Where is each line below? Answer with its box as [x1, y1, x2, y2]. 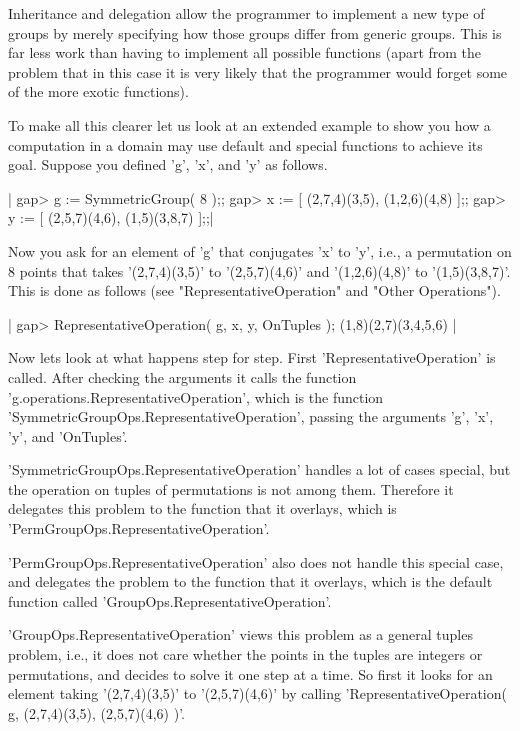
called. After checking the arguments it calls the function [8, 366, 357, 387]
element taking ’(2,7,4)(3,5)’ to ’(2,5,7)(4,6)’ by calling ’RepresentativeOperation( [8, 683, 507, 704]
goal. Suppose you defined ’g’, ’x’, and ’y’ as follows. [8, 154, 328, 175]
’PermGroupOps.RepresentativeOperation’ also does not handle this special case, [8, 551, 504, 572]
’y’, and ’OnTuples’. [8, 425, 128, 446]
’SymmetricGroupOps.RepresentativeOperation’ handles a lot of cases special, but [8, 459, 511, 480]
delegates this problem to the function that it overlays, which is [8, 498, 397, 519]
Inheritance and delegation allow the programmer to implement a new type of [8, 3, 485, 23]
